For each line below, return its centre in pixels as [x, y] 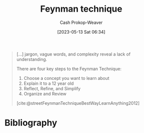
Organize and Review [45, 94]
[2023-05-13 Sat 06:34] [81, 32]
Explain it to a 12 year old [49, 83]
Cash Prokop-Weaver [81, 22]
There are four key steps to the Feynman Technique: [69, 69]
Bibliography [31, 123]
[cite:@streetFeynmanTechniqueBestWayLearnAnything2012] [78, 103]
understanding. [32, 59]
